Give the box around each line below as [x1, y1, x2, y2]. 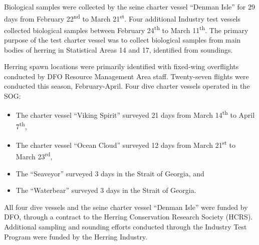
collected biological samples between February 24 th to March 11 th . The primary [4, 23, 248, 35]
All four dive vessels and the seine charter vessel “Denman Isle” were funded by [4, 201, 248, 212]
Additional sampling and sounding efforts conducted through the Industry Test [4, 221, 247, 232]
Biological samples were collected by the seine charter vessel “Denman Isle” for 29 [4, 2, 255, 12]
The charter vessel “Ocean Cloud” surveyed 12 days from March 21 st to [16, 138, 235, 150]
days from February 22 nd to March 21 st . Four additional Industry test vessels [4, 12, 241, 24]
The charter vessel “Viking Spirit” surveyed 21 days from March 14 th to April [16, 108, 255, 120]
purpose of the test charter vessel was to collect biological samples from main [4, 35, 241, 45]
